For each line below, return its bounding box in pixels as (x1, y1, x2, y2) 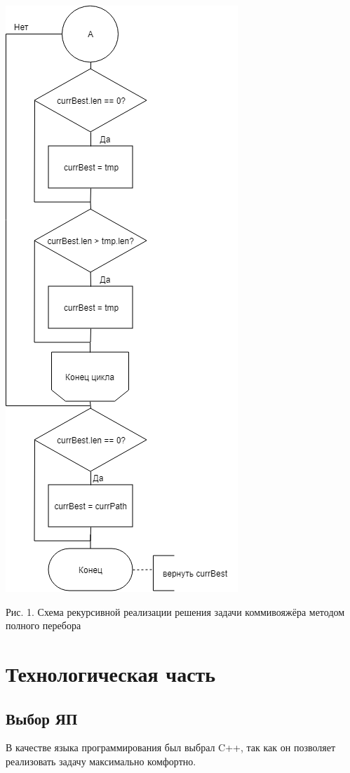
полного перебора (6, 618, 81, 633)
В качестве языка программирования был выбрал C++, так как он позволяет (6, 740, 336, 755)
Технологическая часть (6, 659, 216, 687)
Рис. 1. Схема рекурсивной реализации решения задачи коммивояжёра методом (6, 604, 345, 619)
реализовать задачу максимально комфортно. (6, 753, 196, 768)
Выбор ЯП (6, 707, 78, 729)
